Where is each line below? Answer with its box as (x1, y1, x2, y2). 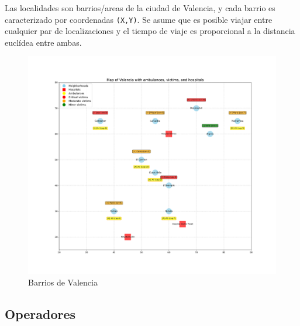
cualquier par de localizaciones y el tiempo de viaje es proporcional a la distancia (5, 25, 295, 37)
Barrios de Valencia (28, 276, 98, 288)
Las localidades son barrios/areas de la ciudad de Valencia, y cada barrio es (5, 2, 275, 13)
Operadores (5, 305, 76, 323)
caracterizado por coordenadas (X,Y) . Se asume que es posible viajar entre (5, 13, 273, 25)
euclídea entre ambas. (5, 36, 82, 48)
